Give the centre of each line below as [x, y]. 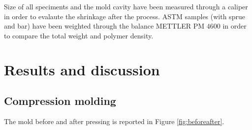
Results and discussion [82, 69]
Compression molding [60, 101]
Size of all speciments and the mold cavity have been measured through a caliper [126, 6]
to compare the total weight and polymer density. [79, 35]
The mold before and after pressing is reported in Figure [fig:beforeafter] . [114, 121]
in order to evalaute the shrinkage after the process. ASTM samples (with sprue [125, 16]
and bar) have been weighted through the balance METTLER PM [104, 26]
